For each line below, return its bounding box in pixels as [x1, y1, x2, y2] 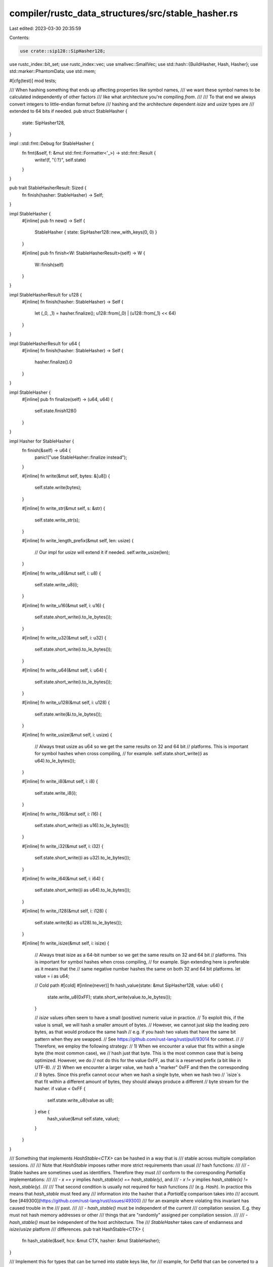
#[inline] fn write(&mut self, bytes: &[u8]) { [22, 473, 110, 479]
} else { [34, 1109, 50, 1115]
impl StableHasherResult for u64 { [9, 340, 80, 347]
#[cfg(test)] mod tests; [9, 78, 57, 84]
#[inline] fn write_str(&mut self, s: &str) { [22, 505, 106, 511]
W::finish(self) [34, 262, 64, 268]
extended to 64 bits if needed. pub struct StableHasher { [9, 108, 127, 114]
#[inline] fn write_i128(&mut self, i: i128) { [22, 908, 107, 914]
